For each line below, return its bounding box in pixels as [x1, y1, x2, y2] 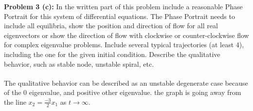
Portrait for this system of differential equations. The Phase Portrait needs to [4, 11, 235, 21]
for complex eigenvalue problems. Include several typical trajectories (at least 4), [4, 39, 244, 50]
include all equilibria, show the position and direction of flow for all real [4, 20, 218, 31]
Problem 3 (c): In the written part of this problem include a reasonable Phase [4, 1, 243, 11]
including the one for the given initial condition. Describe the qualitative [4, 49, 220, 59]
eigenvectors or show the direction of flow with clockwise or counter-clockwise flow [4, 30, 249, 40]
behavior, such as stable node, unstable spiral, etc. [4, 58, 154, 69]
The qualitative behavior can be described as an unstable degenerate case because [4, 77, 248, 88]
